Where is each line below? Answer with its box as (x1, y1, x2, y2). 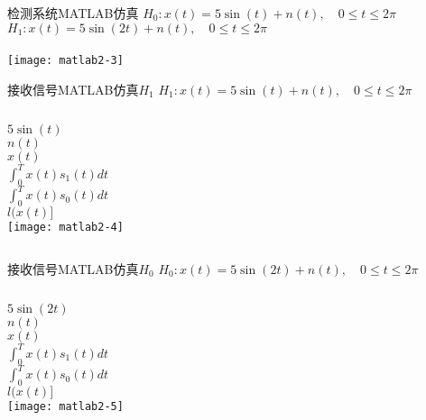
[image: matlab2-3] (7, 54, 124, 68)
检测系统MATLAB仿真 (7, 4, 139, 22)
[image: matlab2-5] (7, 399, 124, 413)
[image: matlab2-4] (7, 221, 124, 234)
